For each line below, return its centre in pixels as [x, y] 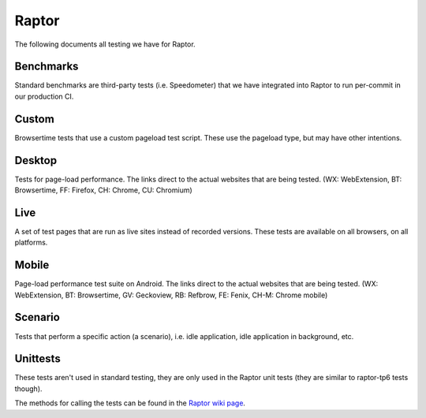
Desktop [36, 160]
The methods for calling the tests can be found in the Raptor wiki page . [130, 403]
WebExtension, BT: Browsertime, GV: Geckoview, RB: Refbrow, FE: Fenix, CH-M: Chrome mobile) [171, 295]
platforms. [31, 243]
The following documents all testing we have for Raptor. [105, 44]
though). [28, 388]
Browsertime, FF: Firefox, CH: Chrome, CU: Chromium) [103, 190]
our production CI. [44, 96]
